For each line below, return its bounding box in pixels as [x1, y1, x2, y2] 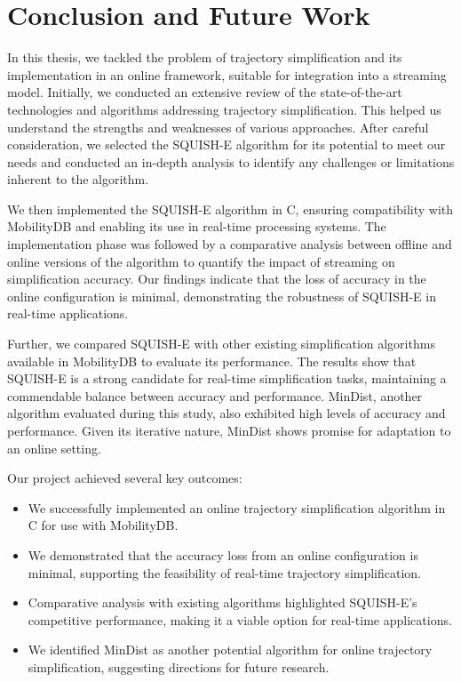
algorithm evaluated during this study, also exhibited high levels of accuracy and [7, 404, 446, 422]
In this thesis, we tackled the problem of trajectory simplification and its [7, 48, 402, 67]
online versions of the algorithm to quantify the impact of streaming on [7, 252, 395, 270]
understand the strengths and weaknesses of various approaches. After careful [7, 117, 429, 136]
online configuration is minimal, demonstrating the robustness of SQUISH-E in [7, 286, 436, 305]
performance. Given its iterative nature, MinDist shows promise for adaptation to [7, 421, 451, 439]
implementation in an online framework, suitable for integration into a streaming [7, 65, 447, 84]
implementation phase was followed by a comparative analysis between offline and [7, 235, 452, 253]
